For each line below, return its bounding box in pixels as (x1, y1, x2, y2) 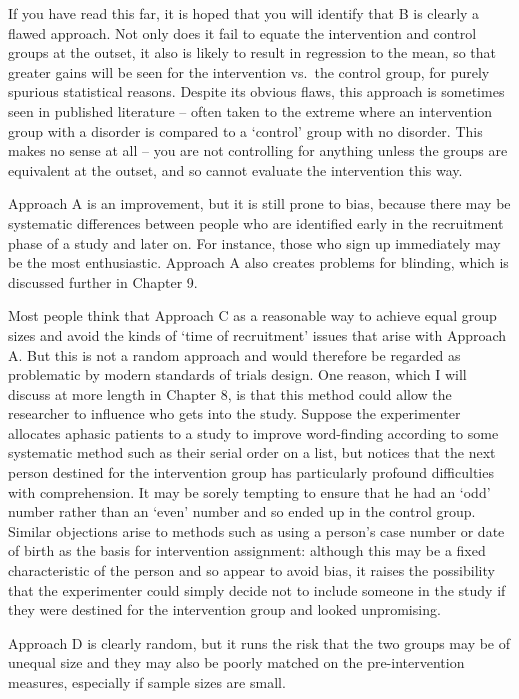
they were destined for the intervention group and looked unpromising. (8, 599, 441, 620)
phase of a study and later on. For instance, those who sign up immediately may (8, 232, 501, 253)
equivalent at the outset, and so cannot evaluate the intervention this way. (8, 159, 463, 180)
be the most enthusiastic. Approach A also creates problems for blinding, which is (8, 252, 509, 273)
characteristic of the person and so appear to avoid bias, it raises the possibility (8, 560, 495, 581)
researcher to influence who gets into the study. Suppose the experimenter (8, 403, 461, 424)
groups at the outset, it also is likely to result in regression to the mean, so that (8, 42, 497, 63)
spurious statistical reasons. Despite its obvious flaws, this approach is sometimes (8, 81, 505, 102)
